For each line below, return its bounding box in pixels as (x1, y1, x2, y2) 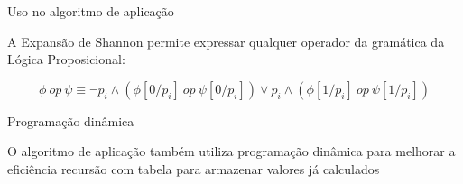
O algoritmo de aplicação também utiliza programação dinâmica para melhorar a (7, 142, 456, 161)
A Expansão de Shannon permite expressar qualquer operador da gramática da (7, 32, 445, 51)
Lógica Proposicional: (7, 50, 125, 69)
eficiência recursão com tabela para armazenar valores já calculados (7, 159, 380, 178)
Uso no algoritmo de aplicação (7, 2, 174, 20)
